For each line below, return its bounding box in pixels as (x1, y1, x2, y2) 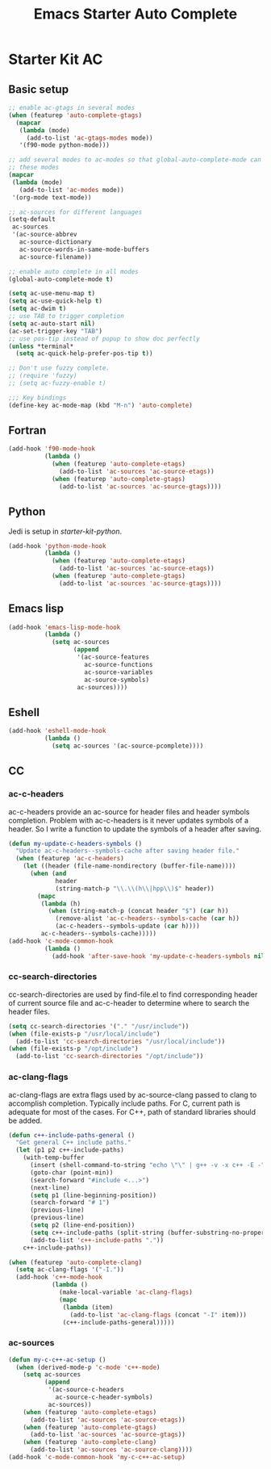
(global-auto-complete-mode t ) (8, 275, 114, 283)
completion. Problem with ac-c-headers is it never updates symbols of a (8, 815, 248, 825)
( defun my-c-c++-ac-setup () (8, 1355, 106, 1364)
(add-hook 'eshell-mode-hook (8, 727, 106, 735)
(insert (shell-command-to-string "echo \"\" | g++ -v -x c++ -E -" (29, 1161, 265, 1170)
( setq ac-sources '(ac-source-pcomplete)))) (51, 742, 204, 750)
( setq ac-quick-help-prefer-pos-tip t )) (15, 349, 153, 358)
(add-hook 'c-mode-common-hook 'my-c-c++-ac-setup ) (8, 1454, 186, 1462)
